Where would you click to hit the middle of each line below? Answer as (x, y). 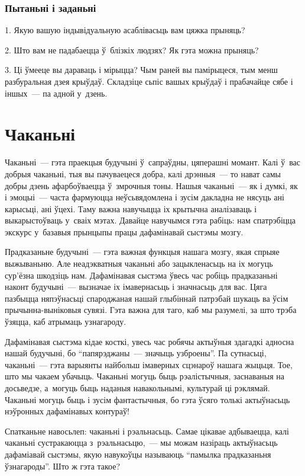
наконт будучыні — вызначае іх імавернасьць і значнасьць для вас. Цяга (136, 287)
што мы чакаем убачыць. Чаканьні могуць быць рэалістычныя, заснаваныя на (145, 376)
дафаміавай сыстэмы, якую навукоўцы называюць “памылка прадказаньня (138, 454)
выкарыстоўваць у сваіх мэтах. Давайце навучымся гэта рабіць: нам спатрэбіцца (150, 220)
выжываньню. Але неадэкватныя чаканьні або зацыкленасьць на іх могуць (139, 263)
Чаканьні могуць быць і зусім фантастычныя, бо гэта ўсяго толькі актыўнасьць (147, 399)
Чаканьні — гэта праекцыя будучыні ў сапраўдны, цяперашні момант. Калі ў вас (152, 162)
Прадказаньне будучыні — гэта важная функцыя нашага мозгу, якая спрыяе (142, 252)
